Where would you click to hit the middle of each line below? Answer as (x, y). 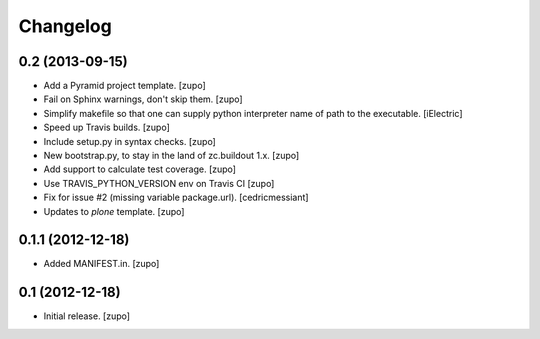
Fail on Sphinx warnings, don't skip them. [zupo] (143, 99)
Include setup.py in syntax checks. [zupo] (130, 141)
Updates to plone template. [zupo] (114, 211)
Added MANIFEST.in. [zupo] (101, 264)
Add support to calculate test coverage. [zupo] (140, 169)
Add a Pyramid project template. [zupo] (125, 86)
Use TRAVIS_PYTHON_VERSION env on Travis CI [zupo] (159, 183)
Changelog (65, 26)
